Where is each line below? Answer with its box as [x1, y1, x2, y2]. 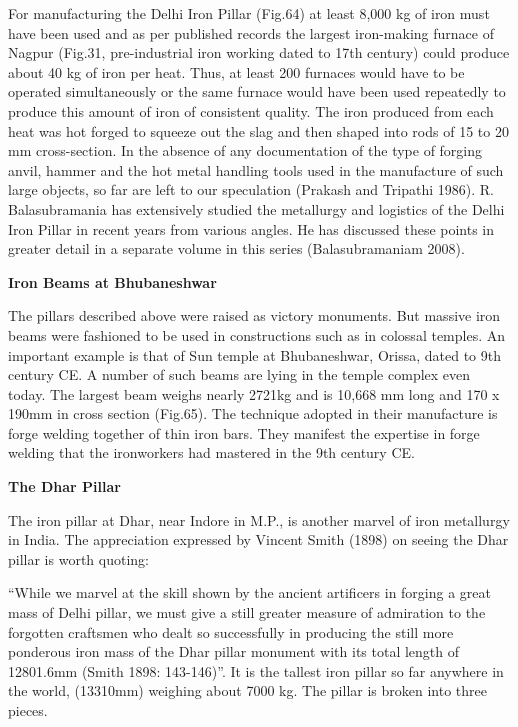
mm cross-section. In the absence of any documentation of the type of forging [8, 140, 483, 161]
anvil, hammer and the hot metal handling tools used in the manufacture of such [8, 159, 504, 180]
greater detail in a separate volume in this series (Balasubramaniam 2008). [8, 238, 465, 259]
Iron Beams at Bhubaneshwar [8, 271, 217, 292]
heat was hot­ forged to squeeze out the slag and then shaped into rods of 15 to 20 [8, 120, 509, 141]
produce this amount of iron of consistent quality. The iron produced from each [8, 100, 494, 121]
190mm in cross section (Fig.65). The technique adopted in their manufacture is [8, 403, 498, 424]
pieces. [8, 700, 48, 720]
